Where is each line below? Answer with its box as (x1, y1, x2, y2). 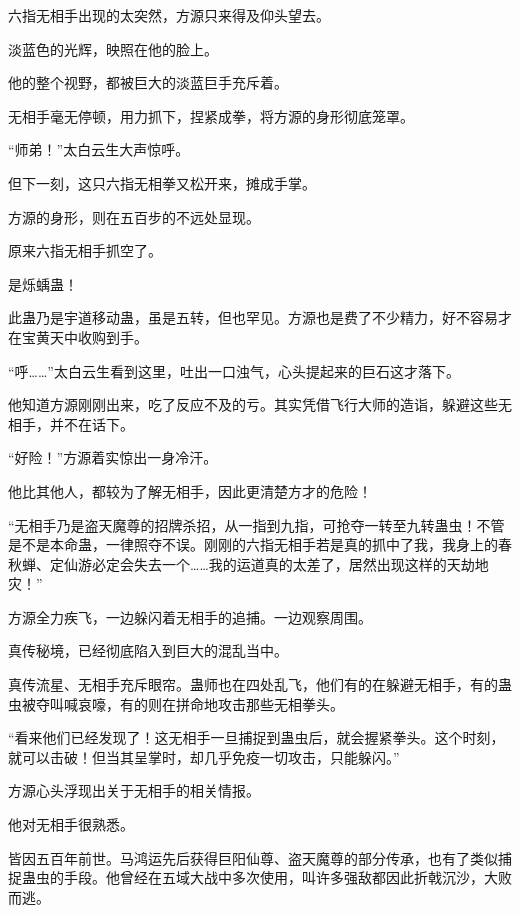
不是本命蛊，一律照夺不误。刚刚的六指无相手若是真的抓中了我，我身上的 (21, 534, 498, 555)
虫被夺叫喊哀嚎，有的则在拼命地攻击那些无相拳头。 (8, 693, 344, 714)
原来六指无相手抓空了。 (8, 240, 162, 261)
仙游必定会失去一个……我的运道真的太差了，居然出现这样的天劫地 (63, 553, 489, 574)
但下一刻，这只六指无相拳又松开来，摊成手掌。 (8, 172, 316, 193)
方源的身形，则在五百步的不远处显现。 (8, 206, 260, 227)
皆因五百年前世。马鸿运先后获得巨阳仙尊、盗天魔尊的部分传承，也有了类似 (8, 847, 498, 868)
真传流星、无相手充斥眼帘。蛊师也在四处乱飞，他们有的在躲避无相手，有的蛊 (8, 674, 512, 695)
